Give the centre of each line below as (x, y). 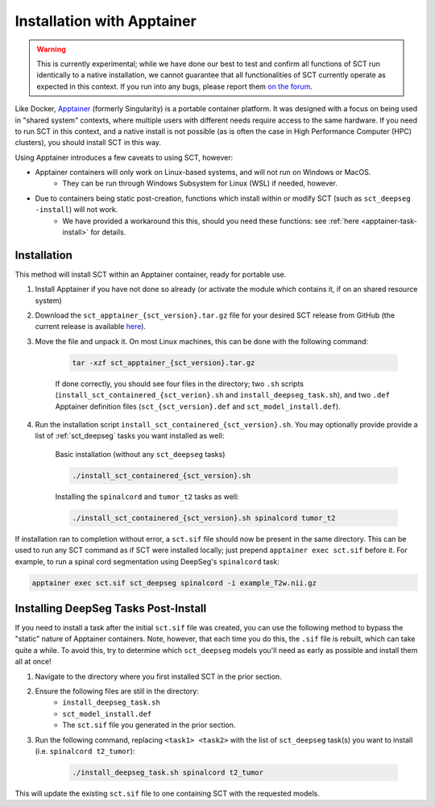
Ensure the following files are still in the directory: (117, 691)
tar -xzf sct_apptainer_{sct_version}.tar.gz (164, 362)
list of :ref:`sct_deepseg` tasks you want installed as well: (130, 436)
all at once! (33, 662)
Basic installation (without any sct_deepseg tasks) (140, 454)
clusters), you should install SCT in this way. (88, 143)
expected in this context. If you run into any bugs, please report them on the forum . (175, 86)
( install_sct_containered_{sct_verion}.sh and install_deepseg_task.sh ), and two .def (223, 395)
